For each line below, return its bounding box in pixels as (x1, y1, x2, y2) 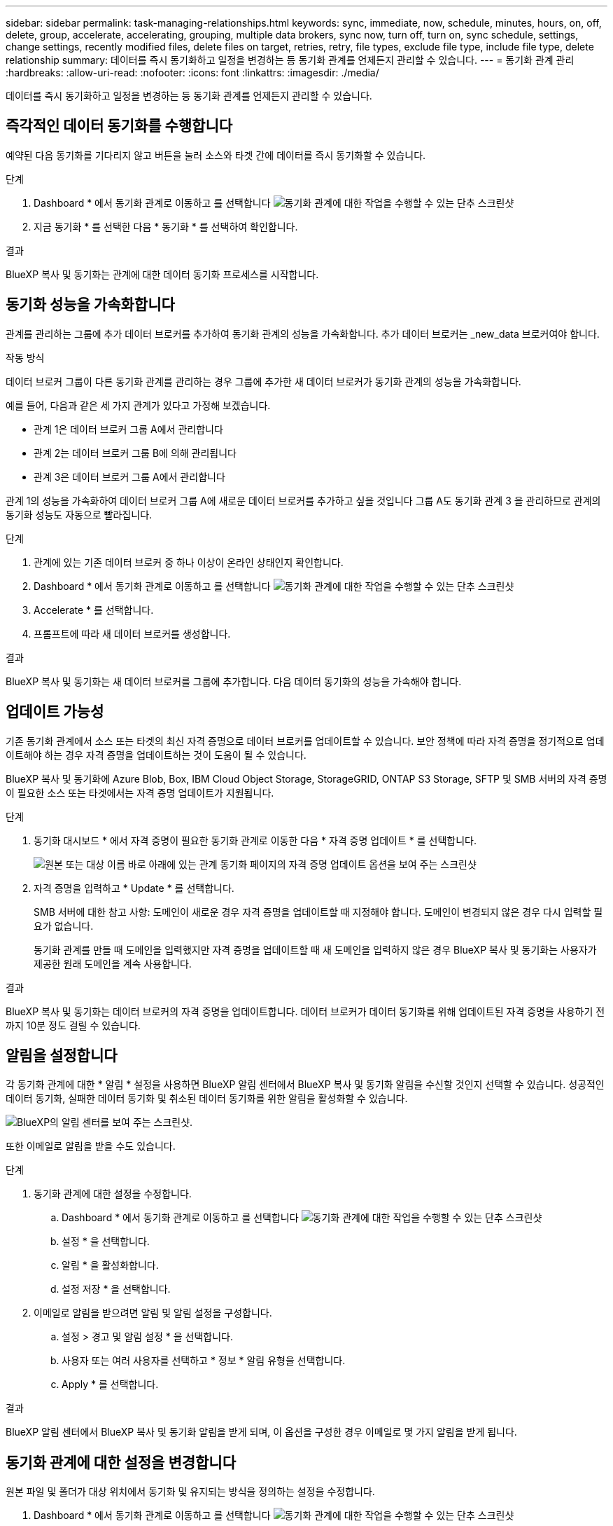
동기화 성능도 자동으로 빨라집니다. (6, 508, 153, 521)
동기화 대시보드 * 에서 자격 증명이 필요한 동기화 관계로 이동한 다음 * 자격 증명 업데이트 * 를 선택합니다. (34, 834, 477, 846)
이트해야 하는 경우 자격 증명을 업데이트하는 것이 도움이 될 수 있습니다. (6, 748, 306, 761)
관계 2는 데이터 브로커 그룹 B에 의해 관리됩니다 (34, 446, 237, 459)
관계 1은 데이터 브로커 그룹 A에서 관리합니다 (34, 422, 223, 435)
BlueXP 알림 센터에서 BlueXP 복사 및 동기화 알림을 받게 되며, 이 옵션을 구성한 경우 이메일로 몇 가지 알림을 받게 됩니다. (6, 1426, 517, 1438)
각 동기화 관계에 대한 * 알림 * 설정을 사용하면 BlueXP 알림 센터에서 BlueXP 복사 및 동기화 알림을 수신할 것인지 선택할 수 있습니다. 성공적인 (6, 1078, 605, 1091)
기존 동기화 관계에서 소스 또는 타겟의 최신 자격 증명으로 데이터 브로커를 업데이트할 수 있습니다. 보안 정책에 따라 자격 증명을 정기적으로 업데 (6, 734, 605, 747)
